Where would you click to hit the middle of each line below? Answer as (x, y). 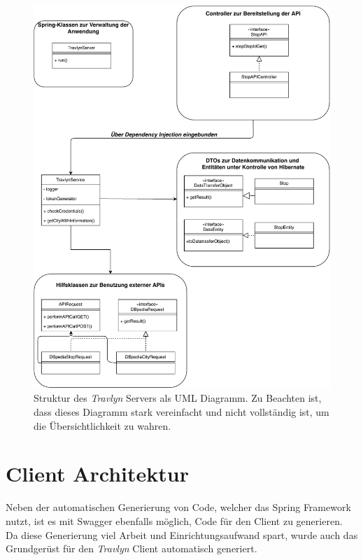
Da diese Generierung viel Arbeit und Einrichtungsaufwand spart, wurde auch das (182, 534)
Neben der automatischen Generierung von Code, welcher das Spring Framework (178, 507)
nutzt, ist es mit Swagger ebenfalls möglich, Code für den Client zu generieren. (174, 520)
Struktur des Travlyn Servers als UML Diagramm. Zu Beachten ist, (178, 398)
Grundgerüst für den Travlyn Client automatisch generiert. (131, 548)
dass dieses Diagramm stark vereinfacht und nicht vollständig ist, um (181, 412)
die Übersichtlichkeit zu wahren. (102, 425)
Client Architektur (97, 474)
